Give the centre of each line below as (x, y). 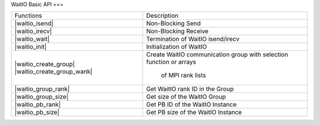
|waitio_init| (31, 47)
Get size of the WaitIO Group (186, 97)
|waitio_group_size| (41, 97)
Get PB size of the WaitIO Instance (194, 113)
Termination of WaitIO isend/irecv (193, 39)
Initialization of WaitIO (177, 47)
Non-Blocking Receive (177, 31)
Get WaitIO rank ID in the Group (190, 89)
